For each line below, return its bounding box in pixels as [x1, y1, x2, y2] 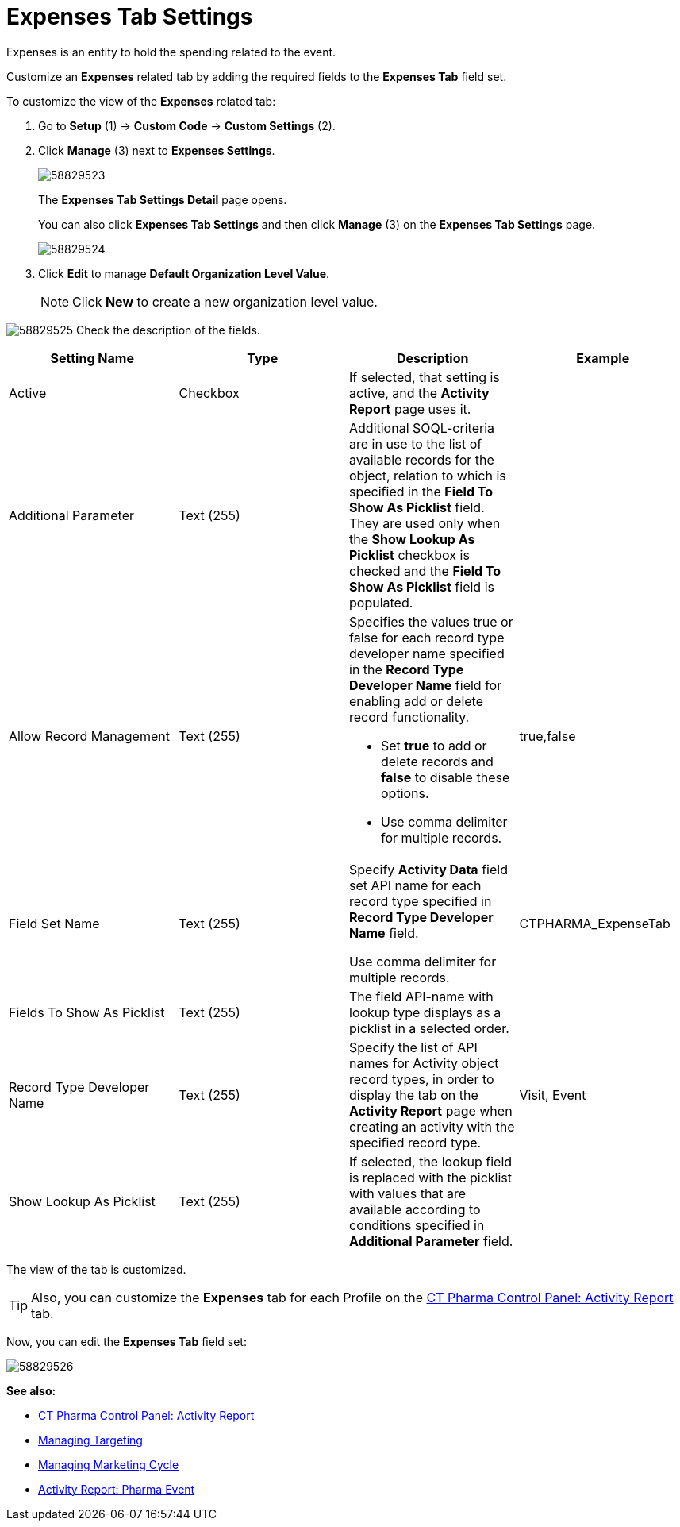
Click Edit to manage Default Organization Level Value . [38, 266, 330, 280]
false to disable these [381, 769, 510, 785]
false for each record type [349, 629, 505, 646]
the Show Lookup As [349, 530, 475, 547]
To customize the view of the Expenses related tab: [6, 94, 276, 108]
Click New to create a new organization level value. [72, 293, 378, 310]
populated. [349, 594, 413, 611]
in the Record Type [349, 661, 464, 677]
